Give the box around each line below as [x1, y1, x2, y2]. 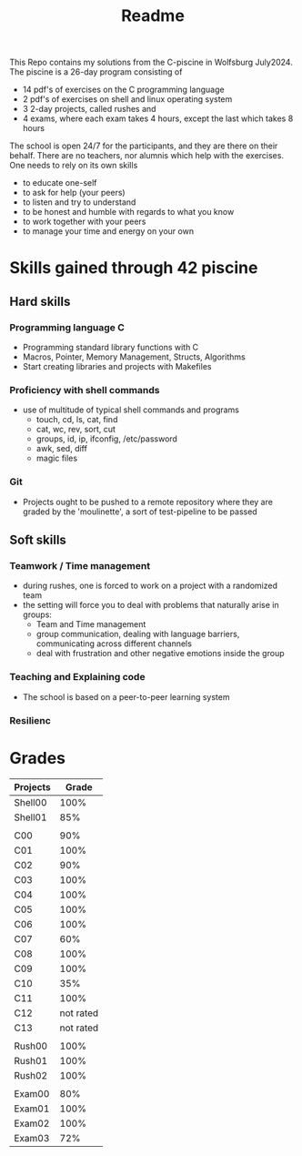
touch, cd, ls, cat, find [35, 414, 118, 425]
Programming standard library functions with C [22, 342, 199, 353]
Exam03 [14, 1131, 50, 1144]
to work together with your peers [22, 216, 146, 228]
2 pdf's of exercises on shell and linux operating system [22, 94, 233, 105]
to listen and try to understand [22, 197, 136, 208]
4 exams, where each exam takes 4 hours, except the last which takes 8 [22, 113, 294, 124]
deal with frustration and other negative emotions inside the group [35, 648, 285, 659]
